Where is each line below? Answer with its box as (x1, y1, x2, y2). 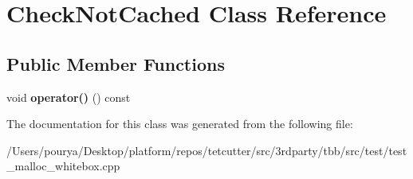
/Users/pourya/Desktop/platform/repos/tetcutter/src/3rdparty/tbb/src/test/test (6, 142, 407, 158)
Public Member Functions (6, 51, 225, 76)
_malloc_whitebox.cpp (6, 158, 120, 174)
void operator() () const (6, 88, 131, 105)
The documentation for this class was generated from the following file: (6, 115, 353, 132)
